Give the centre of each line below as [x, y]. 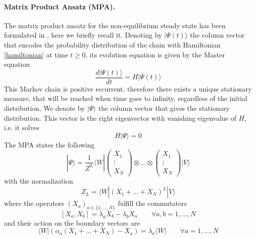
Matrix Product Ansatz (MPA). [60, 6]
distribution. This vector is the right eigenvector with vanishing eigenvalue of [120, 118]
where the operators [34, 203]
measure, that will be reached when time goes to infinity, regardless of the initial [126, 98]
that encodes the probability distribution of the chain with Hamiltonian [112, 44]
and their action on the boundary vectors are [72, 222]
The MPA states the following [49, 144]
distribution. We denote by [45, 108]
